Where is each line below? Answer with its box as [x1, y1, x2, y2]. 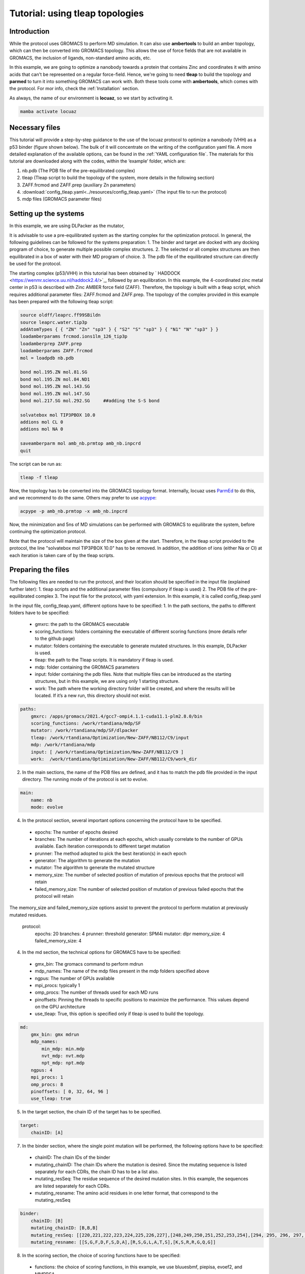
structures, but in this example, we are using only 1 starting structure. [35, 678, 180, 684]
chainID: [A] [30, 1129, 64, 1135]
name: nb [30, 797, 53, 803]
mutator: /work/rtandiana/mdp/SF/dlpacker [30, 728, 138, 733]
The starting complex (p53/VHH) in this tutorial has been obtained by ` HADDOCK [9, 270, 180, 276]
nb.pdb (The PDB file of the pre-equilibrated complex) [22, 167, 136, 173]
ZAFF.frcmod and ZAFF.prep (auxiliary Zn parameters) [22, 181, 136, 188]
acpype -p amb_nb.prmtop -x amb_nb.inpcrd [20, 508, 128, 514]
